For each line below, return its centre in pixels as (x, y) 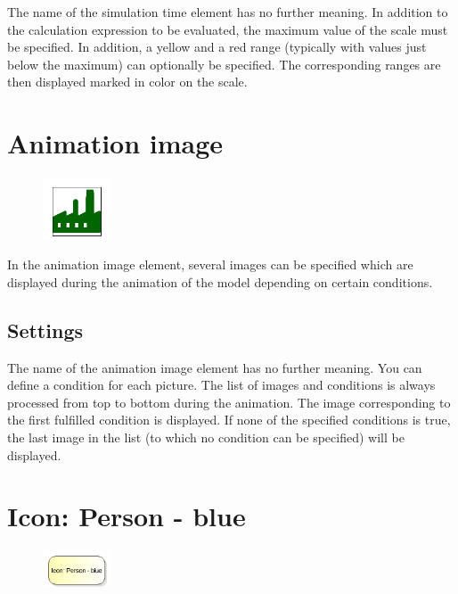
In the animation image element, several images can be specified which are (210, 264)
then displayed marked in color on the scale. (127, 82)
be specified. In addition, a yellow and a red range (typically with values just (217, 47)
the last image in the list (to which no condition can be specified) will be (206, 437)
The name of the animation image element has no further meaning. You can (215, 367)
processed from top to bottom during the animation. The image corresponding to (229, 402)
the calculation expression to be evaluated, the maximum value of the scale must (228, 29)
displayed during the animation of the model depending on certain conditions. (220, 281)
